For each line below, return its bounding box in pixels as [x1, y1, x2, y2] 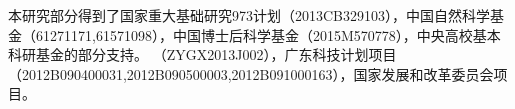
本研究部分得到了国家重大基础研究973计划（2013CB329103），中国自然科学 [8, 5, 491, 25]
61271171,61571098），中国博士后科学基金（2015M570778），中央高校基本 [35, 24, 501, 45]
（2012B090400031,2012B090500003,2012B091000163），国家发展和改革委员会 [8, 63, 494, 84]
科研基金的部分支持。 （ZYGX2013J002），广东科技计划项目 [8, 44, 397, 65]
